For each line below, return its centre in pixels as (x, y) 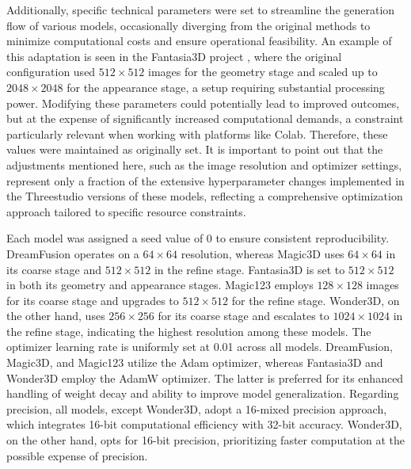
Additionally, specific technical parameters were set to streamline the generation (201, 10)
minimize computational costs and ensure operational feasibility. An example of (199, 41)
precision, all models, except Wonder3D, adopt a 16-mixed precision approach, (197, 408)
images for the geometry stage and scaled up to (263, 72)
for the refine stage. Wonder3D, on (316, 300)
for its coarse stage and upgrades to (93, 300)
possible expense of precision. (77, 455)
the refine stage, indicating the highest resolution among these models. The (189, 331)
